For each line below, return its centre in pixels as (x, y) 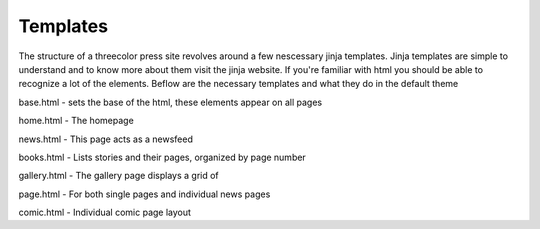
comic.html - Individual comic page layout (105, 212)
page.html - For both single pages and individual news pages (144, 194)
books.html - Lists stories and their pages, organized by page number (162, 157)
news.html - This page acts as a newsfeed (106, 139)
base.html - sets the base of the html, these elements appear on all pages (170, 102)
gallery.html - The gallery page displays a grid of (118, 176)
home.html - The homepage (76, 121)
